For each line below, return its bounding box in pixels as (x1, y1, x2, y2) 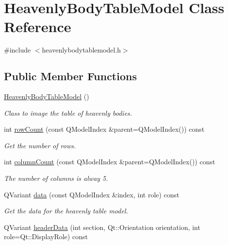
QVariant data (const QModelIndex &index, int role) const (4, 189, 179, 199)
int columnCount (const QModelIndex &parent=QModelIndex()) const (4, 157, 215, 167)
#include (4, 45, 31, 55)
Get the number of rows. (4, 140, 76, 150)
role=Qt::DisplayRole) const (4, 231, 88, 242)
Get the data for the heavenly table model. (4, 206, 128, 216)
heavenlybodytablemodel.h (42, 45, 121, 55)
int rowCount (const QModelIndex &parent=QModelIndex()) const (4, 124, 205, 134)
